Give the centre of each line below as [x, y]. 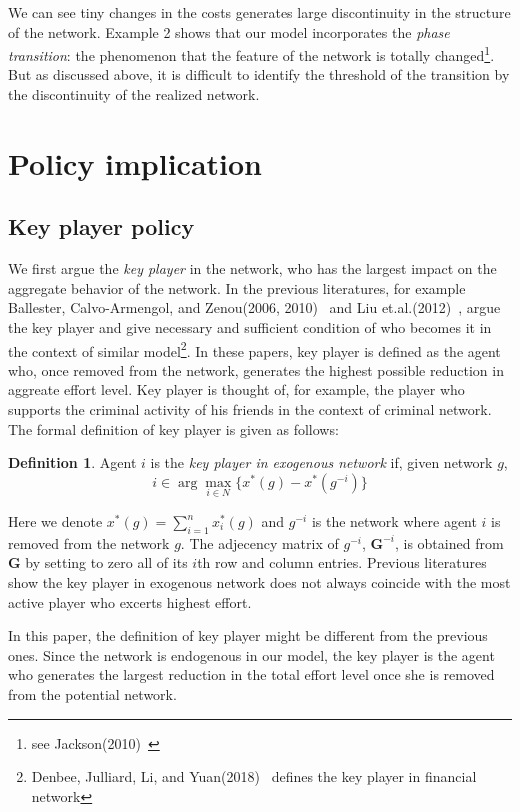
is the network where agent [394, 521]
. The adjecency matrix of [259, 542]
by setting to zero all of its [106, 562]
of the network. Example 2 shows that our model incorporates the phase [229, 31]
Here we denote [55, 521]
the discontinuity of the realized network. [134, 94]
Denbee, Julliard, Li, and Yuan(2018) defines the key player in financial [254, 776]
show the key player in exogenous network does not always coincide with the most [259, 582]
